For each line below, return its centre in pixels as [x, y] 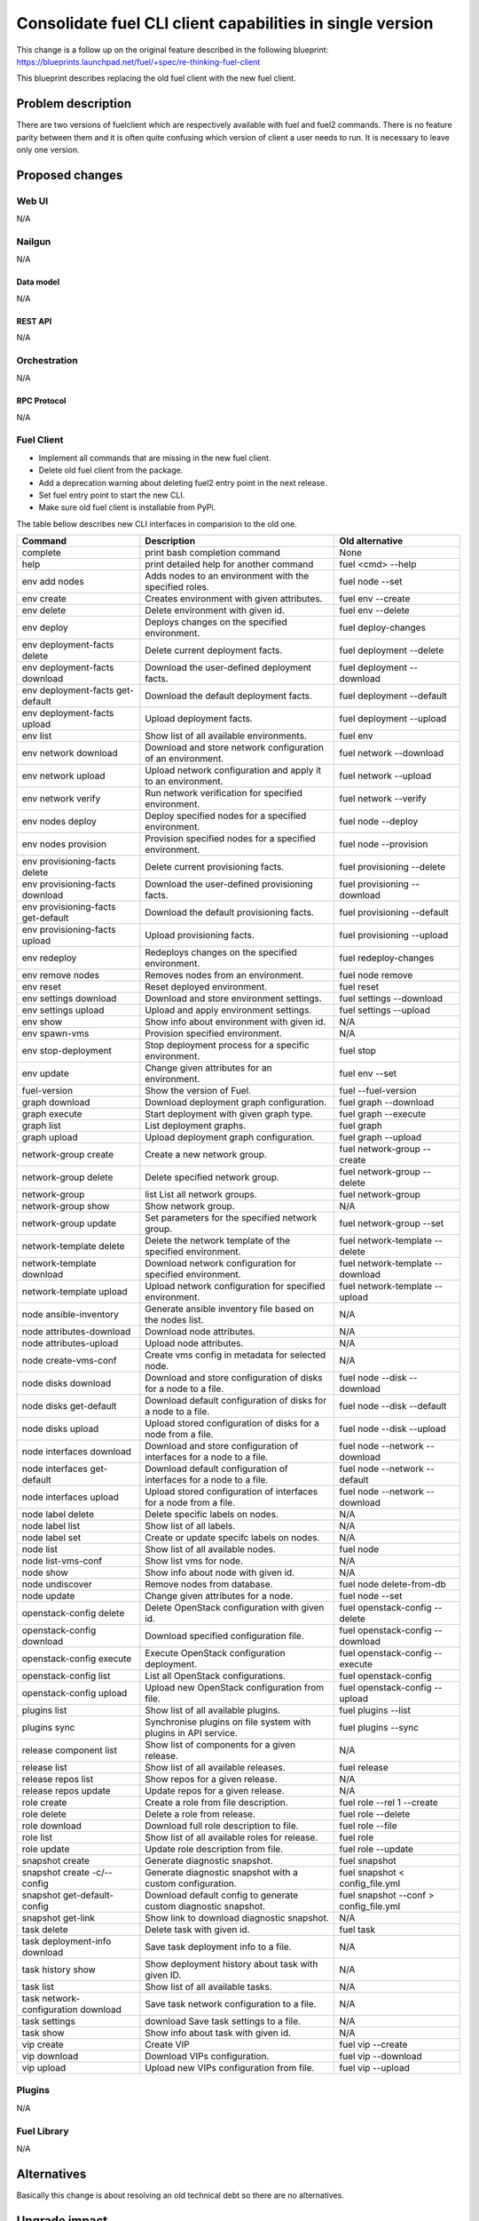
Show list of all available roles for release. [232, 1837]
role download [51, 1826]
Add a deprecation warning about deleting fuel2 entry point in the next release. [183, 482]
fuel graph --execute [383, 1114]
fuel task [357, 1930]
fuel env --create [375, 599]
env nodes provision [64, 844]
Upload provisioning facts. [200, 935]
